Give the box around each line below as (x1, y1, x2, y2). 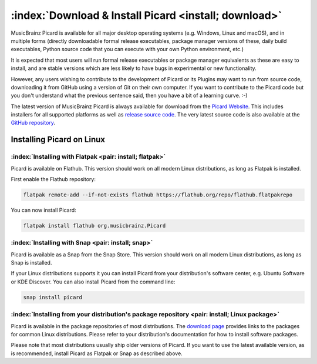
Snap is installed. (11, 259, 52, 266)
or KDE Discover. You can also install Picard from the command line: (11, 278, 176, 285)
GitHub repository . (11, 119, 56, 126)
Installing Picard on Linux (11, 135, 106, 145)
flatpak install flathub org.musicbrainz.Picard (23, 222, 166, 229)
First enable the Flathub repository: (11, 176, 96, 182)
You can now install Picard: (11, 206, 76, 213)
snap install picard (23, 294, 82, 300)
